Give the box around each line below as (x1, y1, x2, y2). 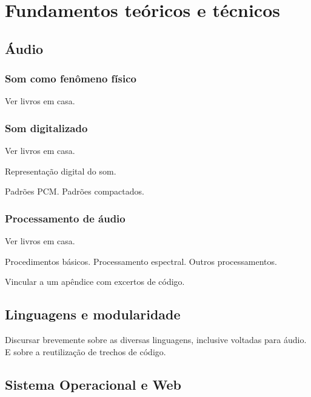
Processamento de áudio (5, 210, 125, 225)
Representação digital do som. (5, 164, 116, 177)
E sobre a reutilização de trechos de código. (5, 345, 166, 358)
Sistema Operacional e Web (5, 375, 181, 393)
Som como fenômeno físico (5, 71, 136, 86)
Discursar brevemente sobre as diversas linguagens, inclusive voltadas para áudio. (5, 333, 307, 346)
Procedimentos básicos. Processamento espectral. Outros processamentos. (5, 255, 277, 267)
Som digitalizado (5, 120, 88, 135)
